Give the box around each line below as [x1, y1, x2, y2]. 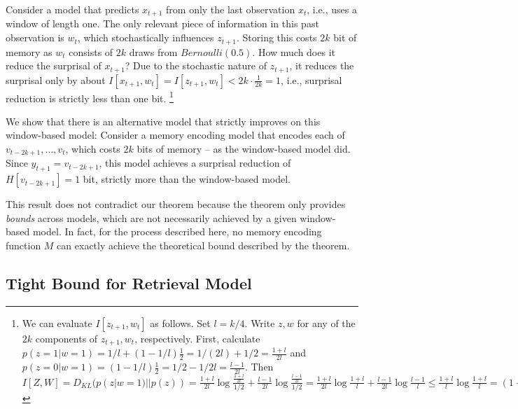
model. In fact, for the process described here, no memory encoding [32, 224, 322, 239]
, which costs [65, 141, 120, 155]
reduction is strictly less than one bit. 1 [6, 88, 174, 105]
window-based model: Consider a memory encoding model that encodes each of [6, 127, 345, 142]
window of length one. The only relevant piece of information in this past [6, 16, 319, 31]
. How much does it [252, 44, 335, 59]
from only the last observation [166, 2, 295, 16]
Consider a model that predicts [6, 2, 139, 16]
